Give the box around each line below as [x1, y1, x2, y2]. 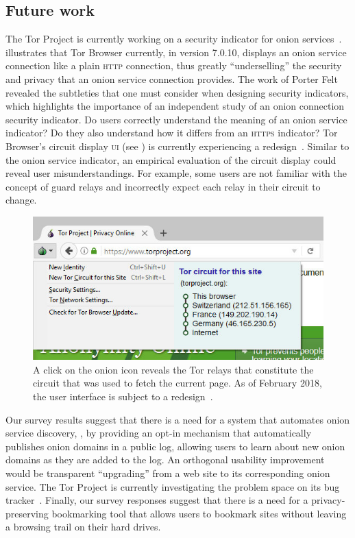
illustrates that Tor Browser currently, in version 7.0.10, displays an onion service [5, 45, 347, 59]
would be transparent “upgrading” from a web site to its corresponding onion [5, 465, 330, 480]
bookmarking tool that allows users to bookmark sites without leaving [51, 506, 347, 520]
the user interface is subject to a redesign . [33, 389, 213, 403]
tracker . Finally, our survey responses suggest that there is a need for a [5, 493, 308, 507]
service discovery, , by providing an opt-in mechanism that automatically [5, 426, 312, 440]
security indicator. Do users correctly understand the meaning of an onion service [5, 112, 347, 126]
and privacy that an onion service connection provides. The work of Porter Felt [5, 71, 338, 86]
